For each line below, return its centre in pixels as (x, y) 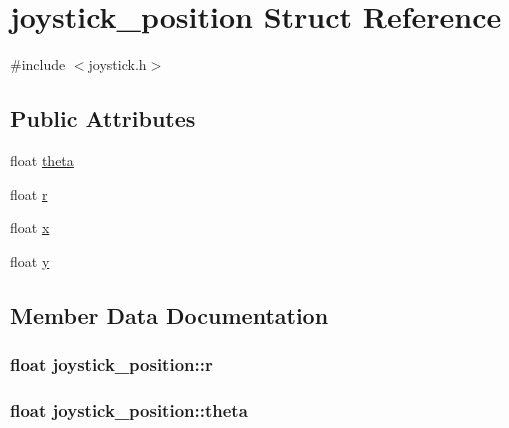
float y (30, 260)
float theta (42, 159)
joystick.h (117, 64)
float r (29, 193)
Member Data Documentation (169, 314)
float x (30, 227)
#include (38, 64)
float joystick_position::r (111, 364)
